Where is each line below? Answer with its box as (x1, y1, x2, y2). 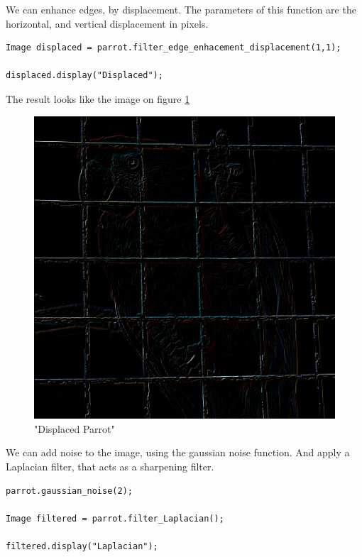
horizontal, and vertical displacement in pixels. (6, 16, 209, 31)
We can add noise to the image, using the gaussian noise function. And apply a (6, 445, 350, 460)
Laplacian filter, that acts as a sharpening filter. (6, 458, 214, 473)
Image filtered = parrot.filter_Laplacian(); (6, 513, 224, 524)
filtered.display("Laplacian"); (6, 541, 158, 551)
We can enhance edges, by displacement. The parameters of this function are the (6, 2, 356, 16)
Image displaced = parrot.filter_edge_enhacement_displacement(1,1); (6, 43, 341, 53)
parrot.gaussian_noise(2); (6, 485, 133, 496)
